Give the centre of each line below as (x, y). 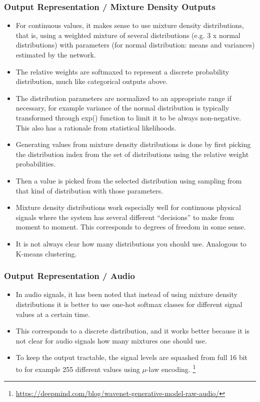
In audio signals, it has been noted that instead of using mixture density (126, 294)
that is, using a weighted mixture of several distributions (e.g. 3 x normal (128, 35)
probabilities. (36, 164)
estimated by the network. (56, 54)
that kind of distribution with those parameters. (89, 190)
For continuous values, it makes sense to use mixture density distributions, (130, 25)
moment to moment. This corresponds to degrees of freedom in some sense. (131, 227)
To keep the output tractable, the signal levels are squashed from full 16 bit (131, 357)
